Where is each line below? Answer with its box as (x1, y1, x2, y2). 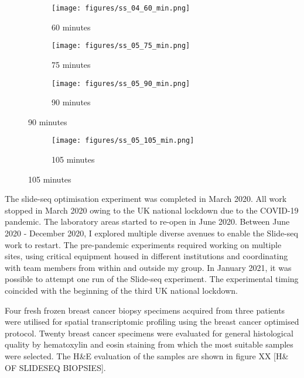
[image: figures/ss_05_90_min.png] (52, 79, 190, 88)
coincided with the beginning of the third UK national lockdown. (5, 284, 238, 296)
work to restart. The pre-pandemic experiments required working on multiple (5, 238, 282, 250)
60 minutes (52, 20, 91, 33)
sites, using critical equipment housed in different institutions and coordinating (5, 250, 288, 262)
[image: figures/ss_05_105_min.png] (52, 136, 194, 145)
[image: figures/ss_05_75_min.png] (52, 42, 190, 50)
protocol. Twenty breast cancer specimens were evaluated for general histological (5, 327, 293, 339)
